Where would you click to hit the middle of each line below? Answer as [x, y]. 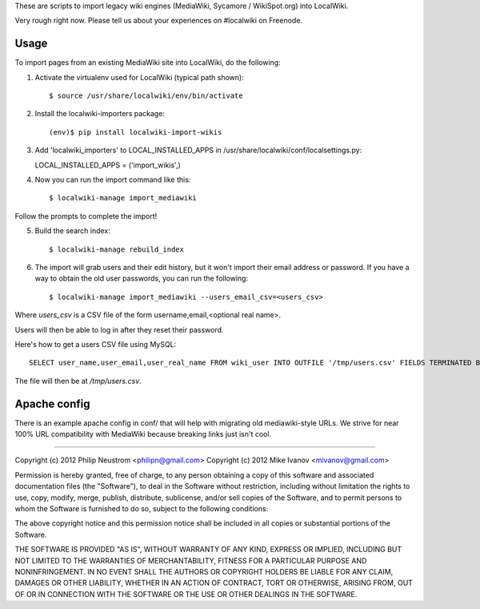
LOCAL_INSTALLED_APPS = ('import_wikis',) [108, 165]
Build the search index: [73, 231]
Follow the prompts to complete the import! [86, 216]
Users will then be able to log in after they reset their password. [119, 329]
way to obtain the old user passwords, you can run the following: [141, 278]
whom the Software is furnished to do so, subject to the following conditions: [142, 508]
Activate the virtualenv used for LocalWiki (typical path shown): [139, 77]
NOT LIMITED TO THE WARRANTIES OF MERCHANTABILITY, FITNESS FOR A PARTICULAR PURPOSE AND [191, 560]
